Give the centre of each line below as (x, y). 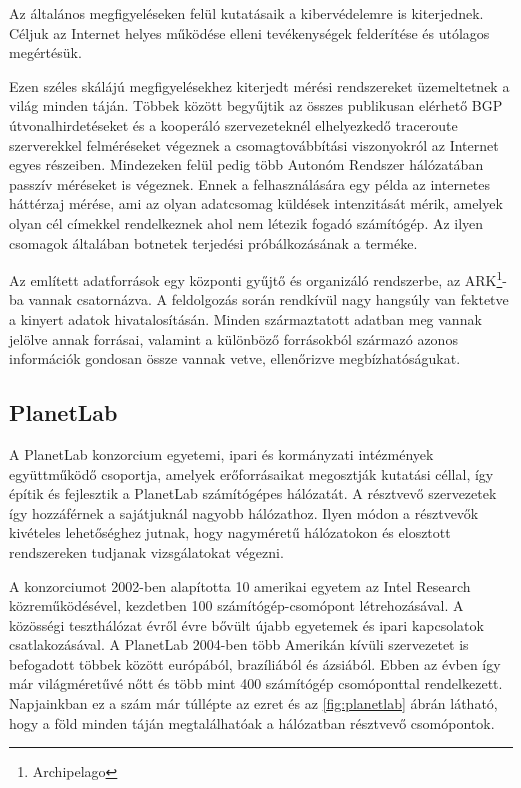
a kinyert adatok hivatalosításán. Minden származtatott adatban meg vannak (245, 318)
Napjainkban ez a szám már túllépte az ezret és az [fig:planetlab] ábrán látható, (253, 703)
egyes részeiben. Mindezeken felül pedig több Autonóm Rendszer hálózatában (246, 164)
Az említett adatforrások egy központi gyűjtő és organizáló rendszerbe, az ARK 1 (256, 278)
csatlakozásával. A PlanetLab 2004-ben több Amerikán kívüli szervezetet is (239, 644)
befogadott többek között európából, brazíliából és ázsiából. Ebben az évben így (255, 663)
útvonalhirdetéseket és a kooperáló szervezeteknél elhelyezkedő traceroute (233, 124)
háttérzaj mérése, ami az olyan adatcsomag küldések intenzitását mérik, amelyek (256, 203)
